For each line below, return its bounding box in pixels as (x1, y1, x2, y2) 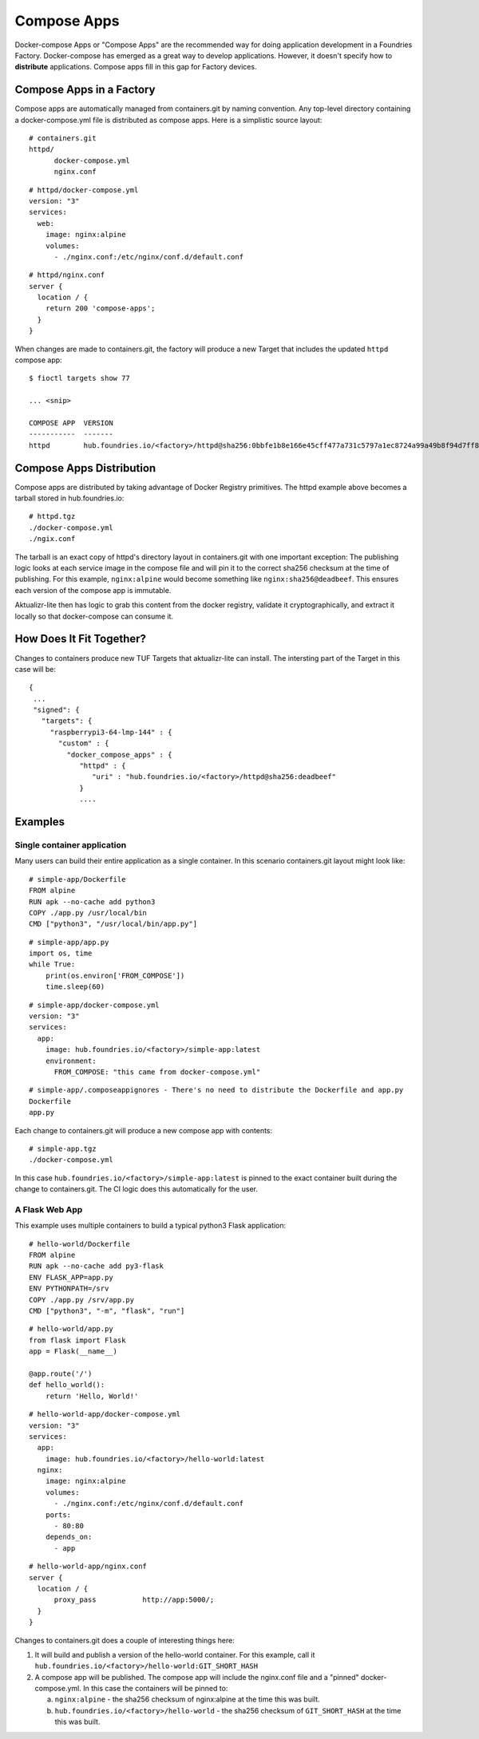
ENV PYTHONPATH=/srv (29, 1284, 109, 1293)
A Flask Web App (14, 1203, 83, 1215)
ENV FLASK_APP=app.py (29, 1273, 113, 1282)
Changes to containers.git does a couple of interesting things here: (14, 1635, 235, 1645)
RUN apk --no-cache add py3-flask (29, 1262, 164, 1271)
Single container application (14, 839, 127, 850)
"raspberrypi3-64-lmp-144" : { (49, 727, 172, 737)
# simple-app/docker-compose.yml (29, 1000, 160, 1010)
